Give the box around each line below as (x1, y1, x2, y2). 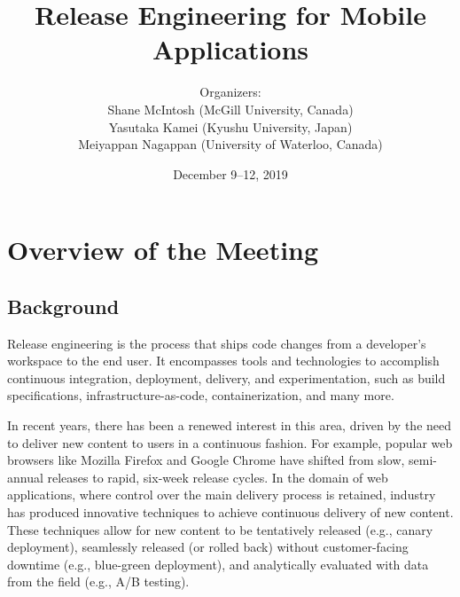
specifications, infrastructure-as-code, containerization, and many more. (7, 386, 394, 405)
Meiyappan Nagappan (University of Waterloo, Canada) (78, 135, 383, 153)
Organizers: (199, 82, 261, 101)
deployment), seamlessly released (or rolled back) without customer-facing (7, 538, 409, 556)
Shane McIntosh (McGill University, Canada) (107, 99, 354, 118)
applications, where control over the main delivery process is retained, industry (7, 485, 436, 504)
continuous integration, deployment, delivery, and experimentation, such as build (7, 368, 446, 387)
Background (7, 292, 120, 319)
